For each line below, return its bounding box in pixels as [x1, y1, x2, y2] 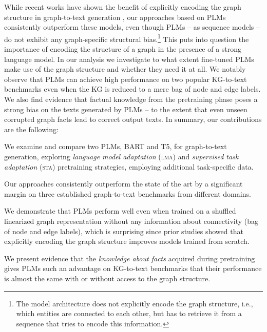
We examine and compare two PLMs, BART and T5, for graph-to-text [4, 141, 227, 152]
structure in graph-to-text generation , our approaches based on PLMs [4, 11, 226, 22]
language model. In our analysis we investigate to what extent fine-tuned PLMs [4, 53, 254, 64]
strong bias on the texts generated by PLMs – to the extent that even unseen [4, 103, 247, 114]
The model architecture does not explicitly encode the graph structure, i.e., [16, 298, 253, 308]
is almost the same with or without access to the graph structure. [4, 273, 211, 283]
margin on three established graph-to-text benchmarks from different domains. [4, 188, 251, 199]
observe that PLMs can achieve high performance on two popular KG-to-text [4, 73, 247, 84]
